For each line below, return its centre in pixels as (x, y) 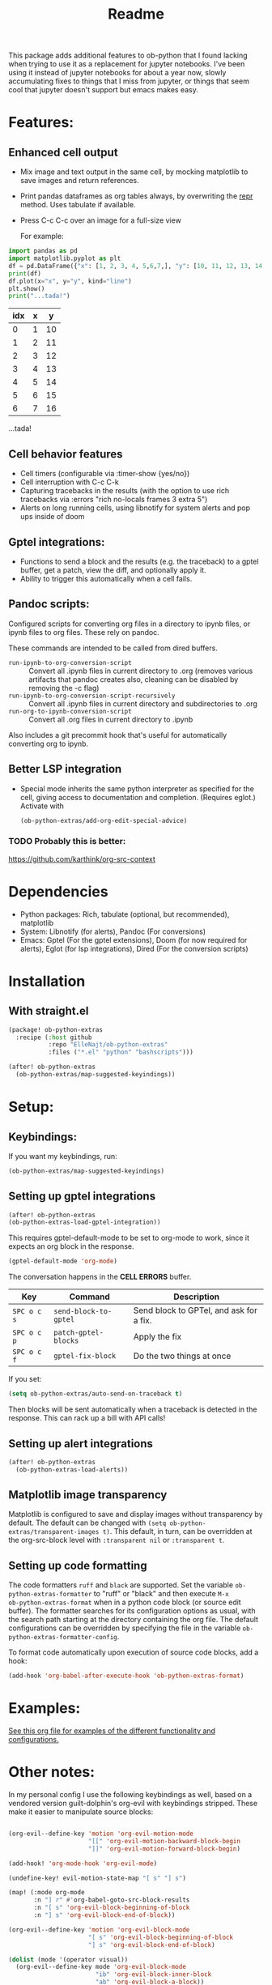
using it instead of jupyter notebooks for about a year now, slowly (117, 73)
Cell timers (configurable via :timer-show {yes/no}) (105, 474)
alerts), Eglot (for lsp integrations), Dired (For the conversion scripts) (134, 948)
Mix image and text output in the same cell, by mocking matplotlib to (134, 172)
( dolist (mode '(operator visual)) (68, 1959)
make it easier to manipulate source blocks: (81, 1812)
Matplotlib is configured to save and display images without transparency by (136, 1514)
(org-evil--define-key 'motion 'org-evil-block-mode (99, 1930)
